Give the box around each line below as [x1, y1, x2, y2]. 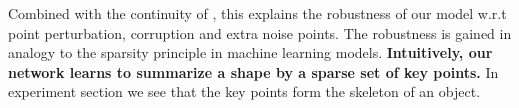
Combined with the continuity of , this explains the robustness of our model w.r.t [8, 3, 507, 23]
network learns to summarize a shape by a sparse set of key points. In [8, 61, 499, 82]
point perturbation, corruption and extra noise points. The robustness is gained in [8, 22, 512, 43]
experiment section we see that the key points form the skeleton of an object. [8, 81, 481, 102]
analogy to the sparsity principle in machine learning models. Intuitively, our [8, 42, 493, 63]
